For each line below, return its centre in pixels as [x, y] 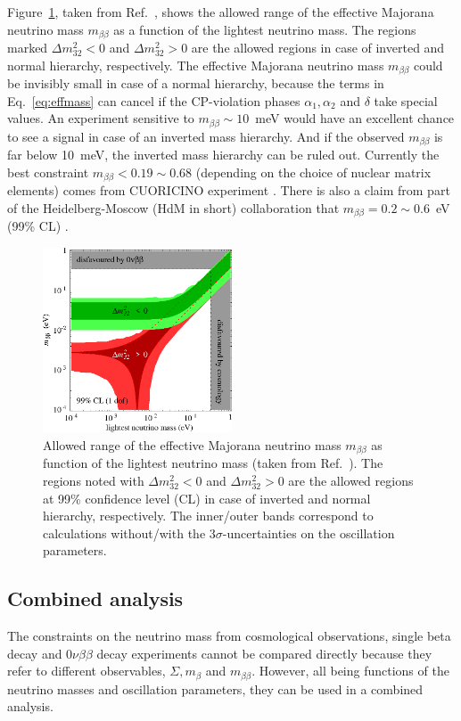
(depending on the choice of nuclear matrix [313, 172]
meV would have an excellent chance [355, 118]
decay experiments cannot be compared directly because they [264, 653]
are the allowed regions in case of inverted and [318, 48]
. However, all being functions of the [350, 671]
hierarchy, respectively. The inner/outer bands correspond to [208, 516]
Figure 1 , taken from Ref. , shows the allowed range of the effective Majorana [221, 12]
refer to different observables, [86, 671]
